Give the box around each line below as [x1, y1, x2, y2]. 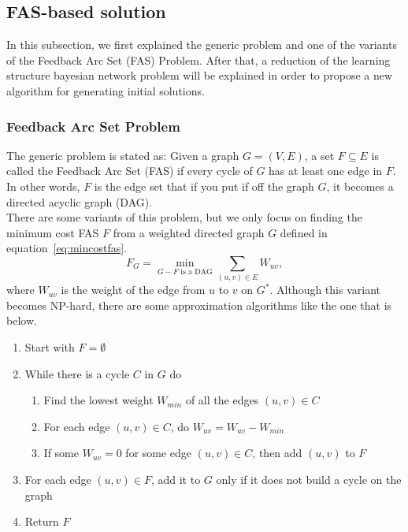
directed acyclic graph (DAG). [6, 193, 153, 210]
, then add [252, 445, 302, 461]
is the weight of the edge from [61, 281, 206, 298]
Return [24, 513, 59, 530]
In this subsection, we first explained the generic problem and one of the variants [6, 36, 397, 53]
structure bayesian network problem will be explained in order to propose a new [6, 67, 393, 84]
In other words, [6, 177, 80, 194]
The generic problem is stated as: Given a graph [6, 147, 239, 163]
